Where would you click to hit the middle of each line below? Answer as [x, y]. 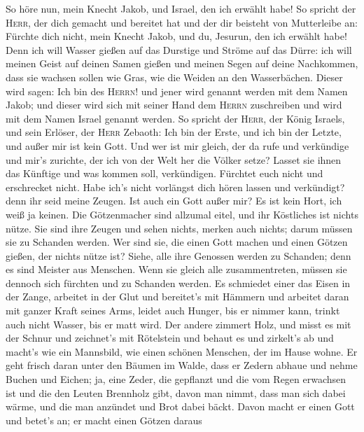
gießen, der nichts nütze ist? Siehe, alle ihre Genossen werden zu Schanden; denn [178, 255]
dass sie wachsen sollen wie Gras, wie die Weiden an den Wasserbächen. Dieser [174, 77]
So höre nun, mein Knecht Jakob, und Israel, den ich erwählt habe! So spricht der [181, 8]
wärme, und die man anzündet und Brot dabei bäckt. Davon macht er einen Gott [180, 406]
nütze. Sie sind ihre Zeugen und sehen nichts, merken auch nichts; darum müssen [179, 228]
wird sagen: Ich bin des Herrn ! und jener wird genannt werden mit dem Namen [177, 91]
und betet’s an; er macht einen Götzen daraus [104, 420]
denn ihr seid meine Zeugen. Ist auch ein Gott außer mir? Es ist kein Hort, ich [174, 201]
